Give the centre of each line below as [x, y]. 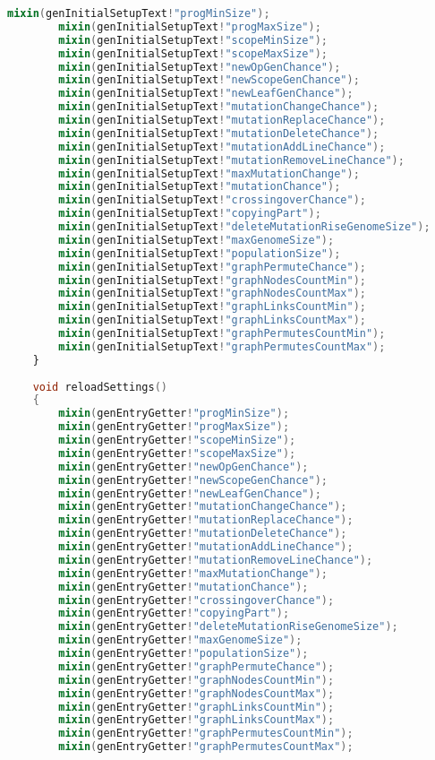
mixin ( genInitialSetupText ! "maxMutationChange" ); [209, 173]
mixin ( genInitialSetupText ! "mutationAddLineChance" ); [222, 147]
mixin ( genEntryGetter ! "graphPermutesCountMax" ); [206, 747]
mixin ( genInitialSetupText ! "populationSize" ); [200, 253]
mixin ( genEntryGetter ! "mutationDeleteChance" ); [203, 534]
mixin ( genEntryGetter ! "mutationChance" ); [183, 587]
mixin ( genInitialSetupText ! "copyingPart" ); [190, 214]
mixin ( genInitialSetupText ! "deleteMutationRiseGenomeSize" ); [244, 227]
